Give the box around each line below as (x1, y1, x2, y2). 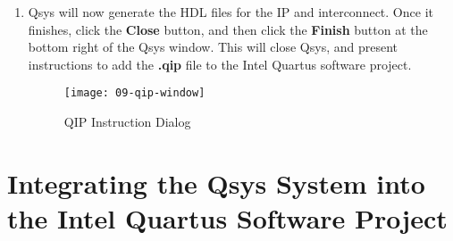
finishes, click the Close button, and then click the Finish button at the (28, 20, 428, 38)
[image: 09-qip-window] (63, 87, 206, 100)
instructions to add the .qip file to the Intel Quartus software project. (28, 54, 412, 73)
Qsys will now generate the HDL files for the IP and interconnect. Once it (28, 3, 433, 21)
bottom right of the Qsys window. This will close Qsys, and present (28, 37, 398, 56)
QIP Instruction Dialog (63, 112, 191, 131)
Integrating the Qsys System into (7, 164, 425, 201)
